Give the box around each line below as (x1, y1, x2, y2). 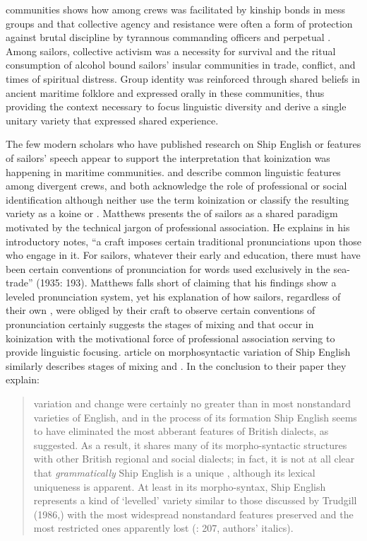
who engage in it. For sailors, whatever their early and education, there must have (6, 248, 361, 262)
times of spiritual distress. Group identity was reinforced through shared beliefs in (6, 71, 360, 86)
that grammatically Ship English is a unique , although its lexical (33, 465, 315, 479)
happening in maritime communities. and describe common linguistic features (6, 164, 341, 179)
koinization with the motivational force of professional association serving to (6, 330, 335, 345)
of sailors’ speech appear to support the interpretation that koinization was (6, 150, 330, 165)
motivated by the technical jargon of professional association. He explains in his (6, 219, 350, 234)
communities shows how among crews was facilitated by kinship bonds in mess (6, 2, 345, 16)
